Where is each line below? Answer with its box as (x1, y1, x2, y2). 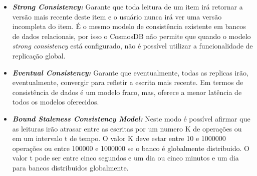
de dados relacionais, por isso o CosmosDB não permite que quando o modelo (12, 30, 251, 41)
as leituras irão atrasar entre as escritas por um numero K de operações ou (12, 123, 242, 133)
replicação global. (12, 50, 66, 60)
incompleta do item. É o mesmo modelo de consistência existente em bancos (12, 21, 246, 31)
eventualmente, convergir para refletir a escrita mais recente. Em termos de (12, 77, 243, 87)
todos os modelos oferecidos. (12, 96, 99, 107)
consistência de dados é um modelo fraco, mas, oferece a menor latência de (12, 86, 242, 97)
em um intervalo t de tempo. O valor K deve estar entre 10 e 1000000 (12, 133, 226, 143)
